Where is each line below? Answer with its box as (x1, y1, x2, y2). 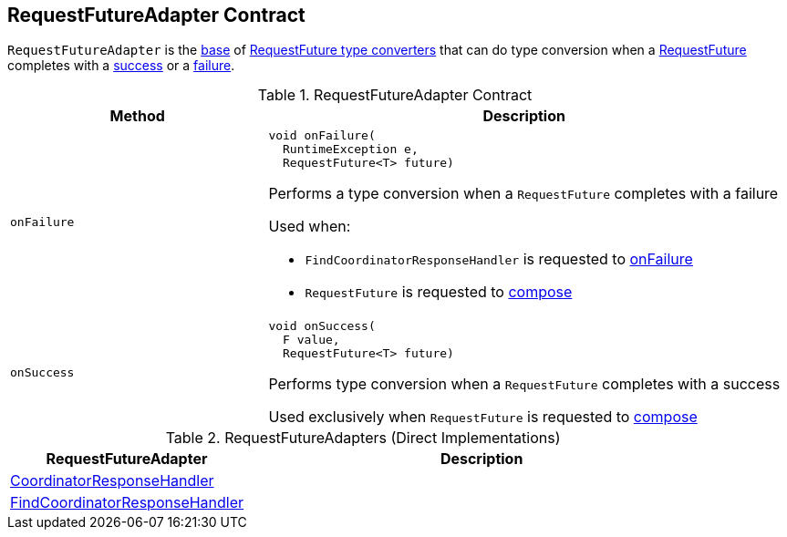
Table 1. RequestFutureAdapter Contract (257, 86, 533, 105)
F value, (283, 333, 340, 347)
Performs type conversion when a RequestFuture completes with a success (268, 375, 781, 394)
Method (109, 107, 165, 126)
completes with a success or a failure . (7, 57, 235, 74)
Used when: (268, 217, 351, 236)
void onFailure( (268, 129, 376, 143)
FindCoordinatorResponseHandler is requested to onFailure (305, 250, 693, 269)
